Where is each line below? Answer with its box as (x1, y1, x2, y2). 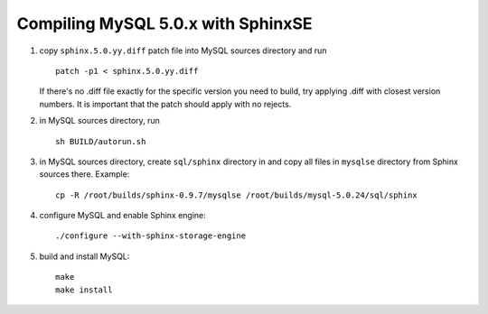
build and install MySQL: (39, 251, 130, 262)
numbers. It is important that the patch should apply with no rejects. (39, 98, 292, 109)
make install (55, 284, 113, 295)
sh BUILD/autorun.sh (55, 136, 146, 146)
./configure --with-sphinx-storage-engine (55, 231, 247, 241)
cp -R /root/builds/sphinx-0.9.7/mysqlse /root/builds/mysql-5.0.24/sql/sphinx (55, 189, 418, 200)
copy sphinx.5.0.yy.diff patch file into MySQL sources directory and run (39, 45, 327, 56)
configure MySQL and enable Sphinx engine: (39, 210, 207, 221)
